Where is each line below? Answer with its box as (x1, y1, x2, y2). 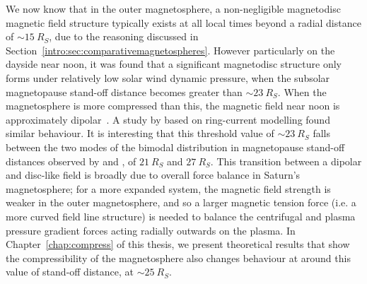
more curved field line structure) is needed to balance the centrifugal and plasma (6, 208, 356, 223)
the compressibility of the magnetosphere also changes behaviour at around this (6, 250, 351, 265)
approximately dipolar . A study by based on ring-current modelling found (6, 112, 330, 126)
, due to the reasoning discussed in (49, 29, 199, 44)
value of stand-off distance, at (6, 264, 134, 279)
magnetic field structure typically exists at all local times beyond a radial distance (6, 15, 361, 30)
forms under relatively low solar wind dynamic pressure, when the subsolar (6, 70, 330, 85)
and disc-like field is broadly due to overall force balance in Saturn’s (6, 167, 301, 182)
